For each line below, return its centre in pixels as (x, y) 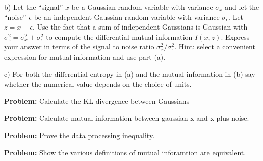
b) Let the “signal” (34, 7)
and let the (242, 7)
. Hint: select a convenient (215, 47)
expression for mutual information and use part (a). (85, 56)
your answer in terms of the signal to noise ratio (79, 47)
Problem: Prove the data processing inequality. (80, 135)
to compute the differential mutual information (119, 36)
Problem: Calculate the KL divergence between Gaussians (97, 101)
